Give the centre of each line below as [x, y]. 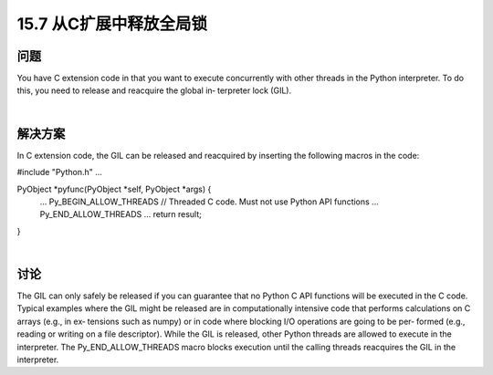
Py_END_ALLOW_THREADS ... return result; [121, 214]
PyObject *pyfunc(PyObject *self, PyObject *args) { [114, 189]
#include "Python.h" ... [59, 172]
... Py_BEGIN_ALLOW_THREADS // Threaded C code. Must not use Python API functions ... [209, 202]
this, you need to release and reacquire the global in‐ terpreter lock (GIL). [154, 90]
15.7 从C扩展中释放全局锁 [112, 24]
